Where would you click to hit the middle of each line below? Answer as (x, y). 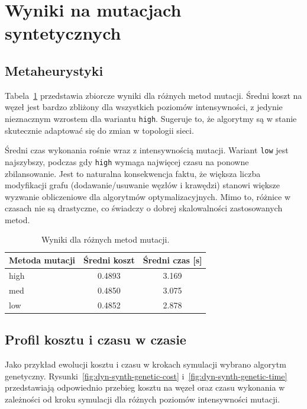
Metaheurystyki (54, 70)
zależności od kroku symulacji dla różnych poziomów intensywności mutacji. (143, 399)
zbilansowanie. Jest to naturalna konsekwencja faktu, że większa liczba (133, 173)
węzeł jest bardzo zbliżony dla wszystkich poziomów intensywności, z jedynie (144, 107)
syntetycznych (63, 33)
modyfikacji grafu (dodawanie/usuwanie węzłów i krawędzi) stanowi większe (143, 185)
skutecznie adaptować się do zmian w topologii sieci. (99, 130)
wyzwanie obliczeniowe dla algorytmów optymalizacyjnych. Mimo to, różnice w (148, 196)
